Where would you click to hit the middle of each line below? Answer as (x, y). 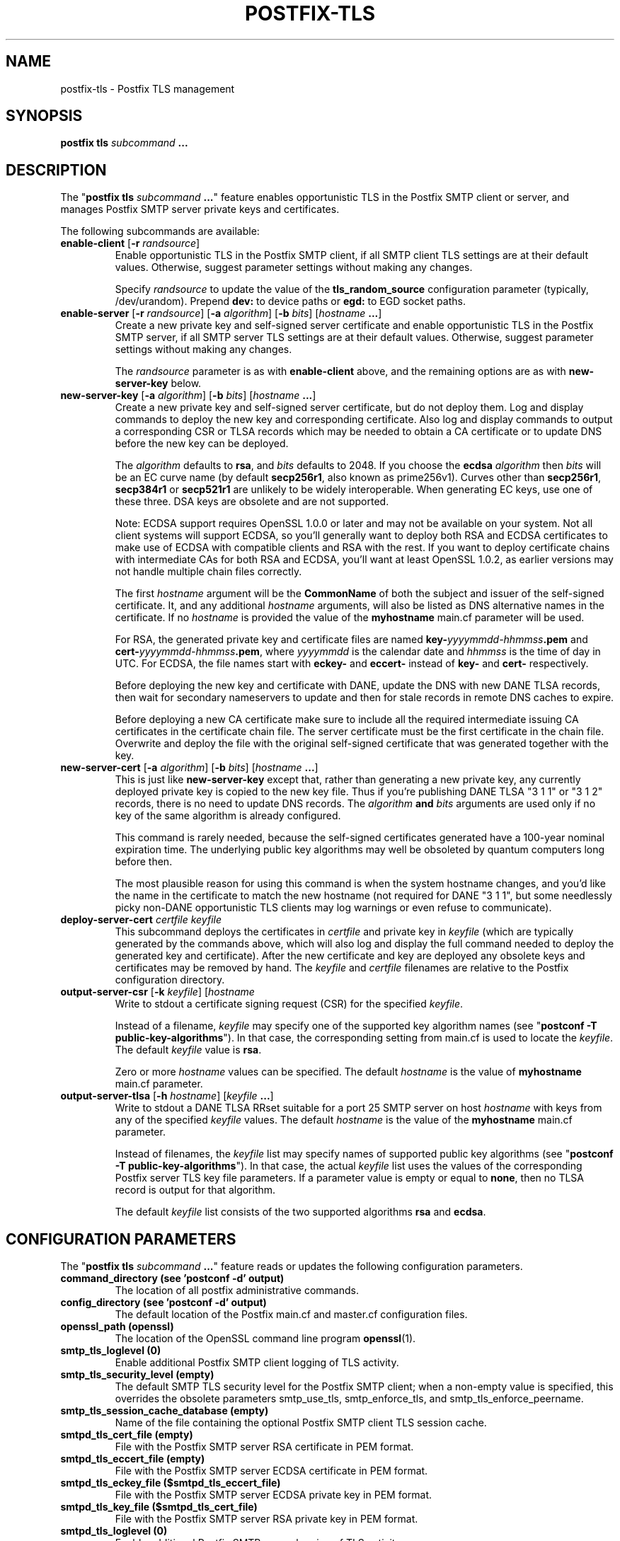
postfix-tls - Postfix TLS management (148, 88)
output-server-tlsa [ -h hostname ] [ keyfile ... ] (167, 1096)
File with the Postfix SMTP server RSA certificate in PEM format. (264, 1447)
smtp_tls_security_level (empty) (137, 1375)
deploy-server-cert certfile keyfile (141, 920)
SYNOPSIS (44, 116)
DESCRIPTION (56, 170)
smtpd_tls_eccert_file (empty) (133, 1459)
